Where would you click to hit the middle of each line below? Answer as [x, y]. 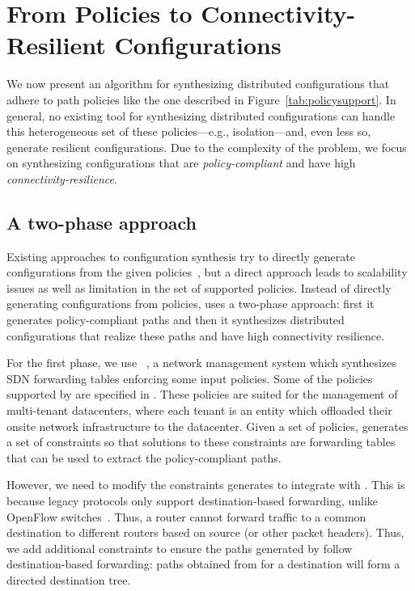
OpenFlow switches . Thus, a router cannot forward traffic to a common [186, 516]
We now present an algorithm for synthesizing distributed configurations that [198, 84]
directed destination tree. [69, 579]
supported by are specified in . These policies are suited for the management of [202, 394]
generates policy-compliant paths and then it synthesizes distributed [176, 320]
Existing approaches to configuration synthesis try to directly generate [181, 256]
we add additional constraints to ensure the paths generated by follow [180, 548]
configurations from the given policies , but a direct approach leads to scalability [207, 272]
